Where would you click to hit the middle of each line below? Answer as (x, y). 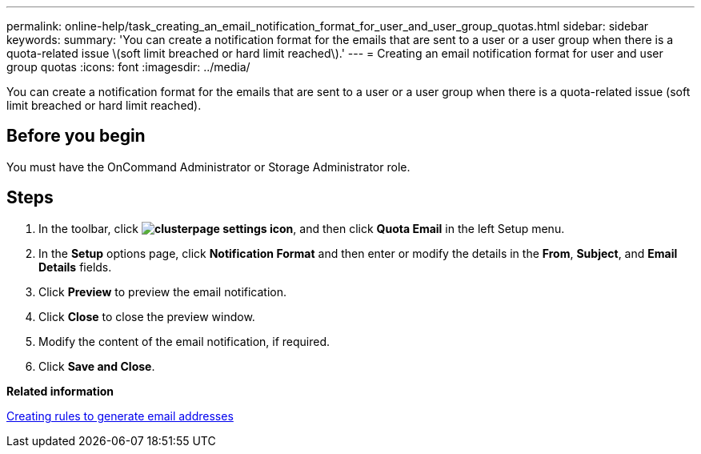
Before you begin (76, 136)
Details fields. (75, 267)
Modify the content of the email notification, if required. (184, 341)
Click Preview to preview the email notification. (163, 291)
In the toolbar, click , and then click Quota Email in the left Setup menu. (302, 228)
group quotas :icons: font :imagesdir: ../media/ (128, 67)
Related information (60, 391)
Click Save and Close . (97, 366)
